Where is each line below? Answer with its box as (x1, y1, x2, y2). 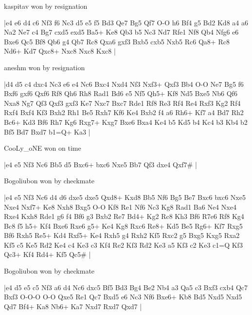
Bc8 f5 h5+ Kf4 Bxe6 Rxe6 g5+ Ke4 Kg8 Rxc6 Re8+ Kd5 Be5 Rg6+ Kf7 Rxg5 (4, 220, 243, 231)
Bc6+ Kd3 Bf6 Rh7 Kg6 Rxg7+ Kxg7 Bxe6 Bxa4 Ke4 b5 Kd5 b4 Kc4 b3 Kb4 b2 (4, 117, 248, 127)
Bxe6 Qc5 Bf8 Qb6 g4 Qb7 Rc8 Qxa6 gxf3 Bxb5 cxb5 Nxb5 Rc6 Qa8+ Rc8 (4, 36, 230, 46)
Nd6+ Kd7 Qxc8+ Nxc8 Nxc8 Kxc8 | (4, 46, 116, 56)
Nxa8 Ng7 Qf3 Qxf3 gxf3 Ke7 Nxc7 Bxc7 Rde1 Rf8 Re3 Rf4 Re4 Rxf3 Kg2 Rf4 (4, 98, 241, 108)
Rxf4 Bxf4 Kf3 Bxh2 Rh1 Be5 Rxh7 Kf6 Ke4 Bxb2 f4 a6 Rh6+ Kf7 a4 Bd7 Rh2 (4, 107, 244, 118)
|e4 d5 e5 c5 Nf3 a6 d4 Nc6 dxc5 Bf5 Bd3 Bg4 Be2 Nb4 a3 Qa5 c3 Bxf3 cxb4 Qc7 (4, 282, 248, 292)
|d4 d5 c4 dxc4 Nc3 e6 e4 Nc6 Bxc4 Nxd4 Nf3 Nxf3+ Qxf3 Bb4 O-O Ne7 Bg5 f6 (4, 79, 244, 89)
